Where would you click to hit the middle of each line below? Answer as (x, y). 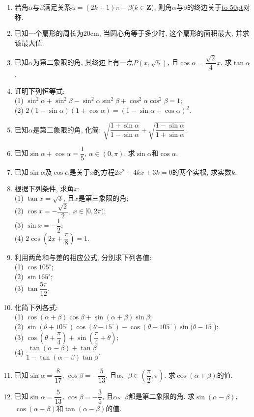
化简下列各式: (36, 307)
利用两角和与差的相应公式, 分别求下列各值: (83, 257)
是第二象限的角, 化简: (67, 129)
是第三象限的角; (103, 198)
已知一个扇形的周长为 (49, 33)
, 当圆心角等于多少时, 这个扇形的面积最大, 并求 (174, 33)
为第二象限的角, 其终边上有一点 (83, 62)
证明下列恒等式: (40, 91)
